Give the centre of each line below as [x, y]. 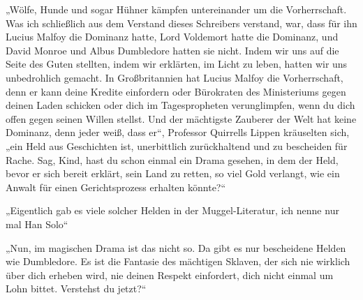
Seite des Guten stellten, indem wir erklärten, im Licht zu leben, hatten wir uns [177, 64]
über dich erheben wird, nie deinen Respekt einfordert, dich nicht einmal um [170, 275]
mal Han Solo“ [37, 224]
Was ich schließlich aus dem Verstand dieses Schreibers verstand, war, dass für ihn [181, 23]
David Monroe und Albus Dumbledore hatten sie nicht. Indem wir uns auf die [172, 50]
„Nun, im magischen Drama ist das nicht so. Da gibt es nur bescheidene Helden [176, 247]
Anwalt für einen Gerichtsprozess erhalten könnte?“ [116, 187]
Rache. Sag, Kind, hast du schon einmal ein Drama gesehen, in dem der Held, [172, 159]
